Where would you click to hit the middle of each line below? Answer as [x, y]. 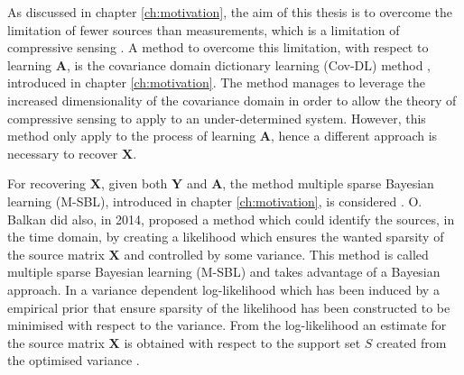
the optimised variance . [74, 360]
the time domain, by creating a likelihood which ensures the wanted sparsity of [226, 237]
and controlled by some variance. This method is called [276, 254]
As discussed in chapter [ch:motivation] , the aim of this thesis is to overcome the [230, 12]
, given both [134, 183]
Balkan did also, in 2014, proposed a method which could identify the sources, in [231, 219]
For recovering [47, 183]
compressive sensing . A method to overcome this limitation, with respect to [218, 47]
